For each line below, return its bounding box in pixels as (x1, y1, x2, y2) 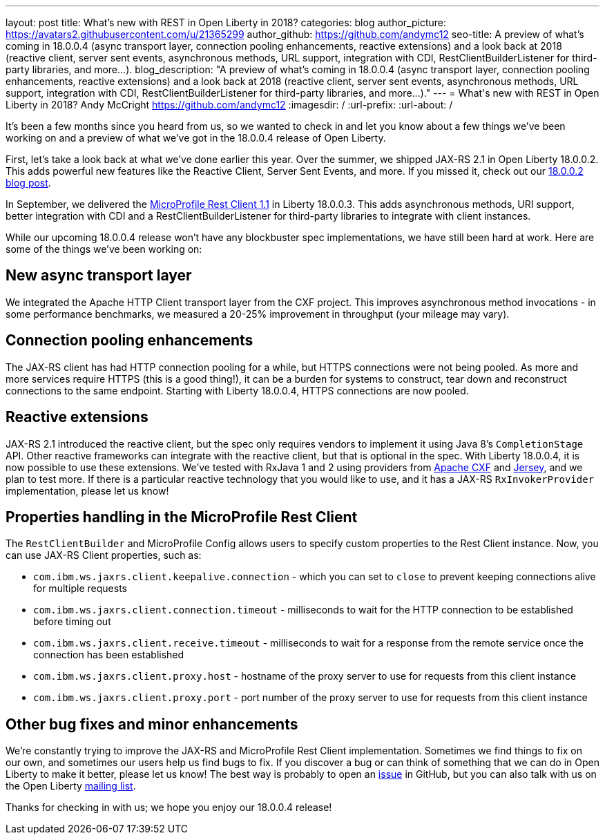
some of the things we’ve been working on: (6, 243, 202, 255)
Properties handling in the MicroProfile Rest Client (6, 508, 358, 526)
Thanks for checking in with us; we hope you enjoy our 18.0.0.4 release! (6, 801, 332, 814)
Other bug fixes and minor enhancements (6, 715, 298, 733)
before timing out (33, 615, 111, 628)
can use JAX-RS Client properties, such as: (6, 549, 202, 562)
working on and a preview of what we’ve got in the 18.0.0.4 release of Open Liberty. (6, 132, 386, 144)
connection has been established (33, 649, 184, 661)
